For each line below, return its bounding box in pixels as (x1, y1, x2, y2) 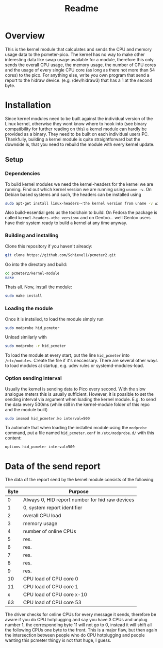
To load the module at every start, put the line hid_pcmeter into (5, 352, 130, 358)
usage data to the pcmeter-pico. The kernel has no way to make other (5, 52, 145, 57)
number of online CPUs (23, 528, 77, 535)
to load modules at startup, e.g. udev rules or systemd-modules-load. (5, 363, 144, 368)
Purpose (68, 488, 89, 495)
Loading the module (5, 305, 53, 312)
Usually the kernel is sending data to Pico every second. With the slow (5, 386, 146, 392)
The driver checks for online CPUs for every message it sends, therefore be (5, 612, 157, 617)
